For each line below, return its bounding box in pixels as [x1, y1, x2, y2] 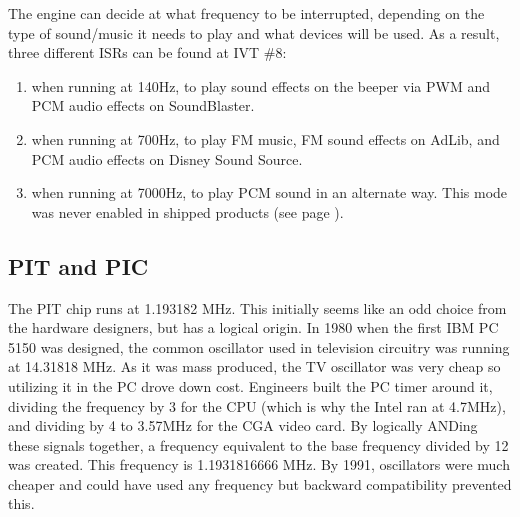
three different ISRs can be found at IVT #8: [8, 42, 287, 63]
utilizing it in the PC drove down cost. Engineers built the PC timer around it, [8, 375, 493, 396]
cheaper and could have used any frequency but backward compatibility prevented [8, 473, 512, 494]
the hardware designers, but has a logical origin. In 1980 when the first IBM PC [8, 317, 499, 338]
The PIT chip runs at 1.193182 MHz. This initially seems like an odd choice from [8, 297, 507, 318]
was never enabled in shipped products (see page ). [31, 201, 344, 222]
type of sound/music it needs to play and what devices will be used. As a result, [8, 22, 500, 43]
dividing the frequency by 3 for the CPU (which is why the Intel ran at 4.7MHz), [8, 395, 506, 416]
